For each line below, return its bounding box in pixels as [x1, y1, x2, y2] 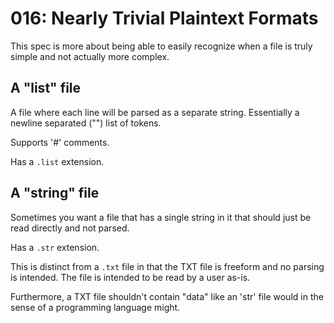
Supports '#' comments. [10, 136, 110, 148]
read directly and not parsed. [10, 222, 130, 234]
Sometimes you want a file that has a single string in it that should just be [10, 211, 312, 223]
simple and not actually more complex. [10, 50, 170, 62]
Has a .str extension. [10, 241, 100, 253]
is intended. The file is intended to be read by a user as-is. [10, 271, 251, 283]
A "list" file [10, 80, 82, 97]
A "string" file [10, 185, 100, 202]
